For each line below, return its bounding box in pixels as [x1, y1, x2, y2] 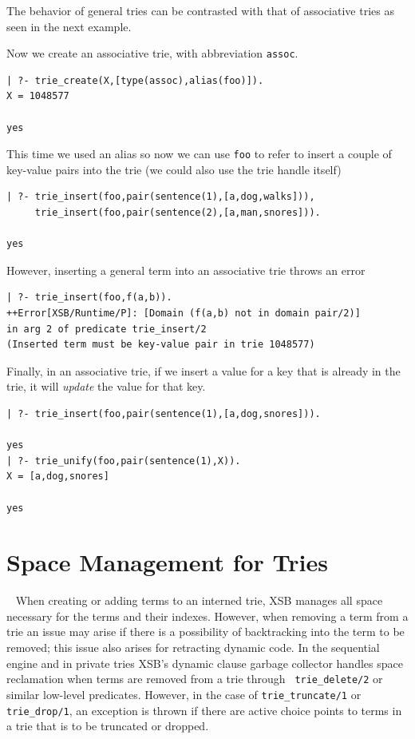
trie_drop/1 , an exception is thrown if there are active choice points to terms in [6, 701, 402, 718]
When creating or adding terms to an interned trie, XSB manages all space [15, 592, 383, 609]
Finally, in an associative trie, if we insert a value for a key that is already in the [6, 362, 401, 379]
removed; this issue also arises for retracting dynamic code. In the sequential [6, 639, 380, 656]
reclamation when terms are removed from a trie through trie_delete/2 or [6, 670, 383, 687]
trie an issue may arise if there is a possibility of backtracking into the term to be [6, 623, 405, 640]
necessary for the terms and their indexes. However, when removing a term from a [6, 607, 409, 624]
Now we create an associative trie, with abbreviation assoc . [6, 45, 298, 62]
